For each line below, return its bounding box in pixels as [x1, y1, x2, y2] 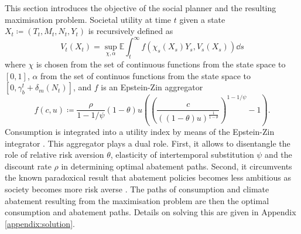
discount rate [5, 160, 52, 172]
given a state [179, 13, 225, 25]
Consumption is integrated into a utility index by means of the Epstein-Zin [5, 125, 275, 137]
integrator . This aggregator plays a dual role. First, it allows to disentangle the [5, 137, 290, 149]
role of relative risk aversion [5, 148, 104, 161]
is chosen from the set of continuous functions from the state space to [36, 58, 286, 70]
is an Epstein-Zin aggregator [101, 81, 203, 93]
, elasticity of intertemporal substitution [110, 148, 254, 161]
